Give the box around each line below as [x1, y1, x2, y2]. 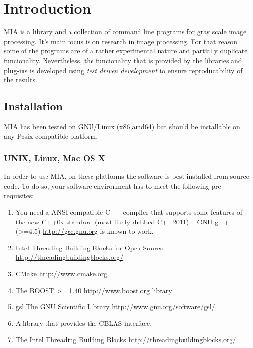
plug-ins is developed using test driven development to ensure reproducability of [4, 65, 243, 75]
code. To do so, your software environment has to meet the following [4, 180, 209, 191]
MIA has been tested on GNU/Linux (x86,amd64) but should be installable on [4, 121, 240, 131]
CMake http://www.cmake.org [15, 269, 108, 279]
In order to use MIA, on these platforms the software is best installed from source [4, 171, 249, 181]
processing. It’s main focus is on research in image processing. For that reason [4, 36, 238, 46]
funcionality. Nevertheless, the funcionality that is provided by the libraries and [4, 55, 242, 65]
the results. [4, 75, 37, 85]
